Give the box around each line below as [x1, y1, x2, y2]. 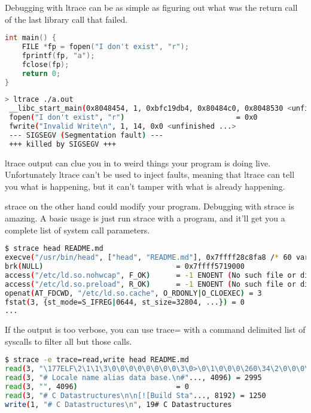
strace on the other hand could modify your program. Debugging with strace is [5, 200, 294, 212]
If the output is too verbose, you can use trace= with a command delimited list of [5, 323, 306, 336]
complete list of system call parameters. [5, 223, 150, 236]
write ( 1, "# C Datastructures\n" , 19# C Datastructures [5, 400, 232, 409]
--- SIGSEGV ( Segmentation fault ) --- [9, 130, 163, 139]
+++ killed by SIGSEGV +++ [9, 139, 117, 148]
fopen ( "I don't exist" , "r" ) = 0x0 [9, 113, 258, 122]
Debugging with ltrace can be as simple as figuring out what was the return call [5, 1, 298, 13]
